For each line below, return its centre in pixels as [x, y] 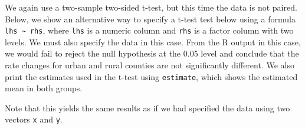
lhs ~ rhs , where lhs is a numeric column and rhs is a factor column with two [149, 30]
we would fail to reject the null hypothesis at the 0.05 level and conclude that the [152, 53]
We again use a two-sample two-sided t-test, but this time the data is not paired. [151, 7]
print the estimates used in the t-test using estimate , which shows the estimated [151, 76]
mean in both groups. [44, 88]
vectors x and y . [34, 119]
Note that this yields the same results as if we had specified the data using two [147, 107]
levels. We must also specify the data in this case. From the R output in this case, [153, 42]
